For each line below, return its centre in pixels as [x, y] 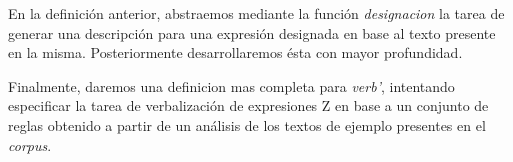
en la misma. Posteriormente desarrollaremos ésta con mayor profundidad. [235, 52]
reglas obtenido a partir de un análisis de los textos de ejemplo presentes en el [247, 124]
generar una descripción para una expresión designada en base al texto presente [252, 32]
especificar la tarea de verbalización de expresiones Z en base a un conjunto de [248, 105]
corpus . [30, 144]
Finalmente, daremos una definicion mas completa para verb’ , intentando [231, 85]
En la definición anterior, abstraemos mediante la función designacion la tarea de [256, 13]
